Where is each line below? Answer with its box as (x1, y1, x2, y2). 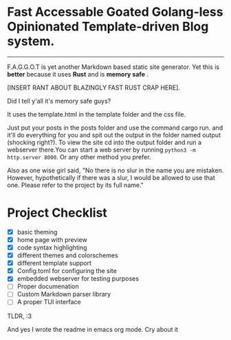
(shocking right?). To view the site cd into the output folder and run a (7, 138, 201, 146)
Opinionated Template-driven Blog (7, 19, 209, 34)
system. (7, 34, 55, 49)
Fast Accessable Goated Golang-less (7, 4, 223, 20)
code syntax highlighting (16, 243, 87, 252)
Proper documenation (16, 282, 79, 290)
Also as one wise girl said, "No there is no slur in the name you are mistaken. (7, 166, 224, 174)
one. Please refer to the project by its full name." (7, 181, 144, 189)
